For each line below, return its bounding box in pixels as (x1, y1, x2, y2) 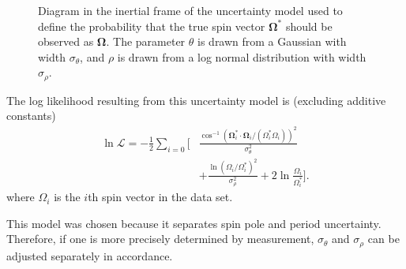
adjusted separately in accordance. (6, 247, 173, 263)
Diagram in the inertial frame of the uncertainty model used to (38, 2, 343, 18)
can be (367, 230, 400, 247)
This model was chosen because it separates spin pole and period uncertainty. (6, 215, 382, 231)
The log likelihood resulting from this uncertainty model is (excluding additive (6, 92, 386, 108)
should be (285, 17, 333, 34)
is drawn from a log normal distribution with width (117, 48, 367, 65)
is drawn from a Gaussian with (197, 33, 347, 50)
